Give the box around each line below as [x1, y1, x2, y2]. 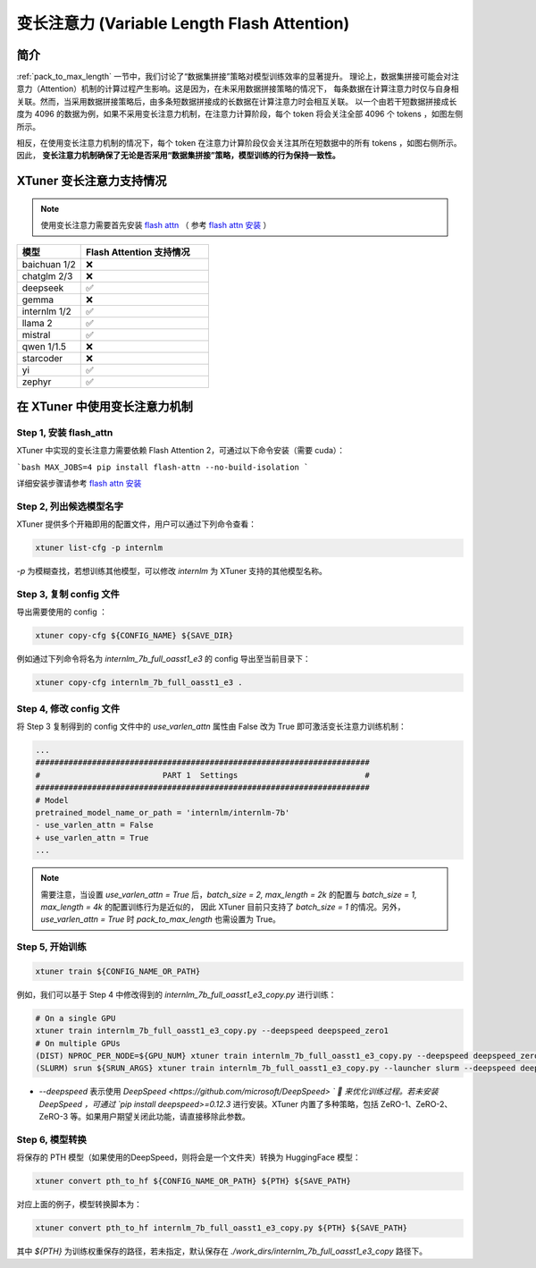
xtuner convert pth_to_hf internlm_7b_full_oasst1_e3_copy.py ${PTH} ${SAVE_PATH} [35, 1223, 408, 1233]
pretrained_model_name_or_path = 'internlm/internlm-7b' [35, 807, 290, 818]
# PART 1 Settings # [35, 770, 371, 780]
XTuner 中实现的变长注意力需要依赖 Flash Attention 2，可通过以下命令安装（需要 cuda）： [16, 445, 346, 456]
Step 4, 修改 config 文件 [16, 702, 121, 714]
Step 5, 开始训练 [16, 941, 87, 953]
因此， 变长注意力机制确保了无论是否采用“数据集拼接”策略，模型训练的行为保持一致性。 [16, 150, 340, 161]
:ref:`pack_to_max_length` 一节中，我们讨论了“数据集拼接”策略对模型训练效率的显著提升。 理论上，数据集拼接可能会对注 [16, 72, 459, 82]
